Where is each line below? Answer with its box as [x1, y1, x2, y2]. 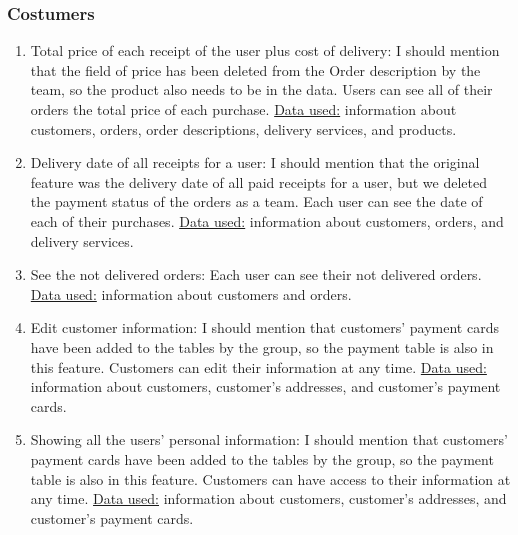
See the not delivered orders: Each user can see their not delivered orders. [30, 264, 482, 285]
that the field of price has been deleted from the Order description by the [30, 59, 481, 80]
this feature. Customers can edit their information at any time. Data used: [30, 356, 487, 377]
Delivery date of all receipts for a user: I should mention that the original [30, 152, 480, 173]
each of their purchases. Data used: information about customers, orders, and [30, 210, 504, 231]
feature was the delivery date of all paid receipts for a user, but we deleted [30, 171, 487, 192]
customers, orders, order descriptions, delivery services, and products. [30, 118, 457, 139]
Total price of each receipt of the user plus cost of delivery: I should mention [30, 40, 500, 61]
